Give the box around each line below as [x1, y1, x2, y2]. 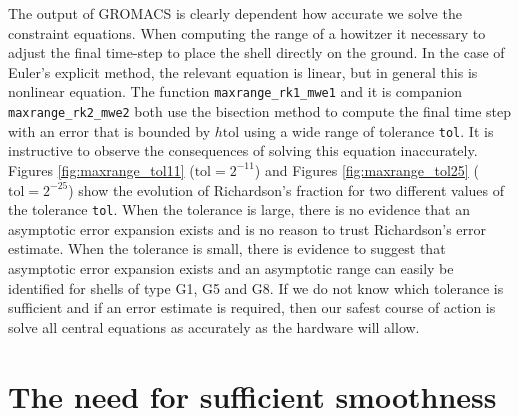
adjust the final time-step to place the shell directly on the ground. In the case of [8, 42, 505, 63]
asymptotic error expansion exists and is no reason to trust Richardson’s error [8, 218, 487, 239]
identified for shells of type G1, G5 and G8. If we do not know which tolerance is [8, 277, 504, 298]
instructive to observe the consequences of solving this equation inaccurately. [8, 140, 478, 161]
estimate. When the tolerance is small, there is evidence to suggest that [8, 238, 446, 259]
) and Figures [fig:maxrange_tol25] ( [254, 159, 479, 180]
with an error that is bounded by [8, 120, 211, 141]
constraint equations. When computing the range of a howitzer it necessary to [8, 22, 486, 43]
